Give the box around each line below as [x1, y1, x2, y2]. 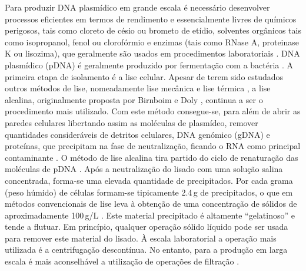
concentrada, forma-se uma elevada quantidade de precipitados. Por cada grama [5, 174, 293, 186]
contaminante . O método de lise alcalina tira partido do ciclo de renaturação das [5, 151, 298, 163]
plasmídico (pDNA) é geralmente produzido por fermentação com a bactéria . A [5, 58, 294, 71]
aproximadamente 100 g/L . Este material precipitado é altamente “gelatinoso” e [5, 209, 295, 221]
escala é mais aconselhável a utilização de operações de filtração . [5, 255, 240, 267]
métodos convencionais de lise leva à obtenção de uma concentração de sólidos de [5, 197, 297, 210]
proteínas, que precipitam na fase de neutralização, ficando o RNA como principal [5, 140, 301, 152]
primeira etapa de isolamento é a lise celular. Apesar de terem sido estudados [5, 70, 284, 82]
